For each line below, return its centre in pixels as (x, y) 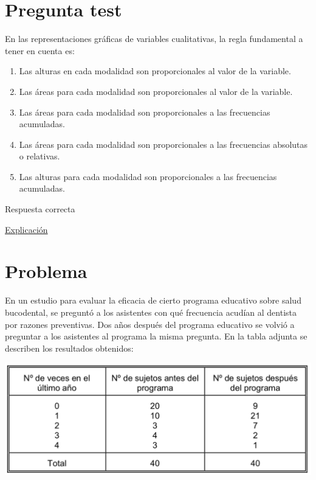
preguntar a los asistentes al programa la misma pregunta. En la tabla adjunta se (156, 336)
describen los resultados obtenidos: (69, 348)
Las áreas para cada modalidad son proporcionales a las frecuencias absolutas (163, 144)
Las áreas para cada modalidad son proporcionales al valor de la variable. (156, 91)
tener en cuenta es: (40, 50)
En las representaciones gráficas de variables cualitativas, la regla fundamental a (154, 39)
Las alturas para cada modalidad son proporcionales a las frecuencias (148, 176)
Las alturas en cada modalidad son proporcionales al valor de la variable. (155, 71)
